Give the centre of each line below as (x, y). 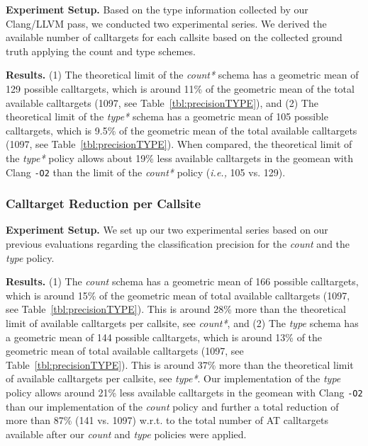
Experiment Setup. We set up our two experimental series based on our (167, 230)
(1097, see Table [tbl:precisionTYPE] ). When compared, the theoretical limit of (179, 144)
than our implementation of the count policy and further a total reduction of (172, 406)
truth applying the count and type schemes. (101, 51)
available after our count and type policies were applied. (126, 434)
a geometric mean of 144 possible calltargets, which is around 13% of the (164, 337)
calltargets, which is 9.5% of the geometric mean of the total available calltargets (182, 130)
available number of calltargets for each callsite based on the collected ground (174, 37)
